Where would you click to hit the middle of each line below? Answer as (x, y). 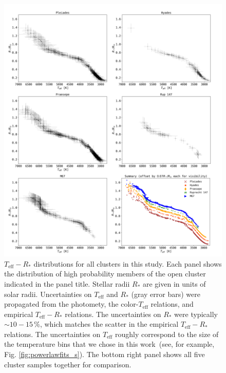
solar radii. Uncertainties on (48, 294)
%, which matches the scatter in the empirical (106, 324)
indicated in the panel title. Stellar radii (67, 283)
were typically (196, 314)
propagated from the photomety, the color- (71, 304)
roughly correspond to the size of (167, 334)
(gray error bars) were (166, 294)
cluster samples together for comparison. (68, 364)
